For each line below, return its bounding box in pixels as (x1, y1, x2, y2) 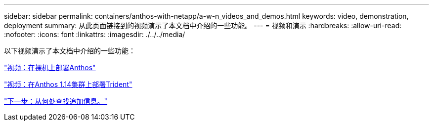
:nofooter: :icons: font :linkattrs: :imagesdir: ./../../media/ (4, 30, 185, 39)
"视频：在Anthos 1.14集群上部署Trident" (4, 80, 132, 88)
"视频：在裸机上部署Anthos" (4, 63, 96, 72)
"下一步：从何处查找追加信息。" (4, 97, 108, 105)
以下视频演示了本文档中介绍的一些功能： (4, 46, 135, 55)
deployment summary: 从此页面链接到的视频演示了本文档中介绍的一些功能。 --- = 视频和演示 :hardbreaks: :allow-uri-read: (4, 21, 402, 30)
